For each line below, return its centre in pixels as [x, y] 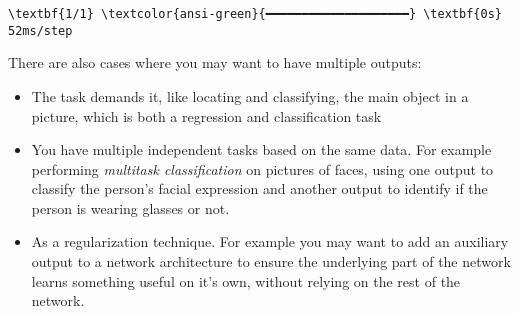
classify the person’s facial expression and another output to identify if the [259, 188]
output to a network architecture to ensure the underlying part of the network [271, 261]
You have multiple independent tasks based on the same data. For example [261, 149]
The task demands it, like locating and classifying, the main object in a [250, 95]
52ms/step [40, 30]
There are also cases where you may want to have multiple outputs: [215, 62]
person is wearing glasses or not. [130, 207]
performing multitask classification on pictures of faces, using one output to [262, 168]
